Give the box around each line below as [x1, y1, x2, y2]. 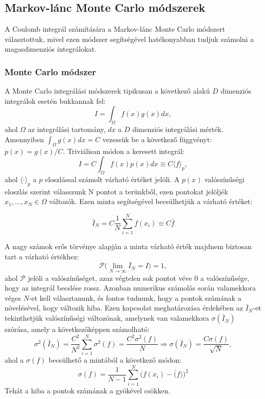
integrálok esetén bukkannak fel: [5, 95, 106, 106]
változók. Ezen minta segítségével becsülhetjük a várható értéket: [49, 196, 253, 207]
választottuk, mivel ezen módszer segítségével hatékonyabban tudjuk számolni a [5, 33, 254, 44]
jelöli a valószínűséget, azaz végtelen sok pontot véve [28, 272, 192, 283]
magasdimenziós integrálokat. [5, 43, 97, 54]
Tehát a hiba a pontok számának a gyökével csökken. [5, 385, 171, 395]
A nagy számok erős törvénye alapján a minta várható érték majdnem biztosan [5, 241, 252, 252]
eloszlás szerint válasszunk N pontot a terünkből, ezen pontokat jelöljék [5, 186, 228, 196]
